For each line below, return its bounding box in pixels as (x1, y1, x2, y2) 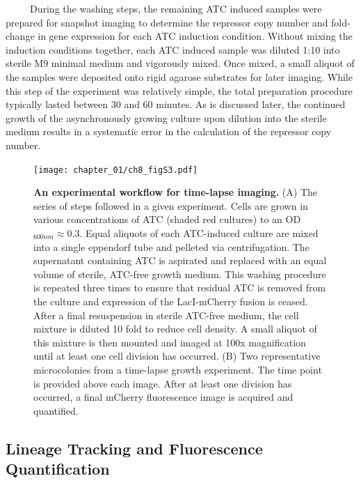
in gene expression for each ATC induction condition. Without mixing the (38, 29, 353, 43)
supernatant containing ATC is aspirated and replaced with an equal (33, 253, 327, 268)
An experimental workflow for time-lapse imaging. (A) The (33, 185, 318, 199)
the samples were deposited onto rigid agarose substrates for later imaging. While (6, 69, 353, 84)
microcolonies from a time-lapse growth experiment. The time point (33, 362, 322, 376)
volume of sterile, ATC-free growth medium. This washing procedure (33, 266, 326, 281)
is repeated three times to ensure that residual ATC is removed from (33, 280, 326, 295)
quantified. (33, 403, 79, 417)
